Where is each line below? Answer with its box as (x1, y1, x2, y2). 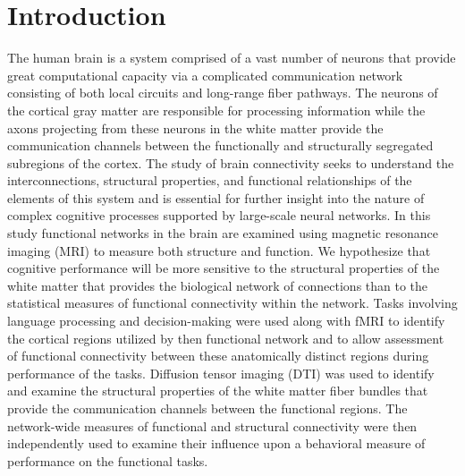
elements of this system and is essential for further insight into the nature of (7, 188, 425, 207)
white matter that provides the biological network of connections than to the (7, 276, 428, 294)
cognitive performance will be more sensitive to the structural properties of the (7, 259, 440, 277)
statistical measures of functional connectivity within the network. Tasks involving (7, 293, 458, 312)
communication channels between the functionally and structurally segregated (7, 136, 434, 155)
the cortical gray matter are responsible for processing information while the (7, 100, 426, 119)
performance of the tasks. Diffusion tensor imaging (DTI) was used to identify (7, 363, 435, 382)
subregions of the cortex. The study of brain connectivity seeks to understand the (7, 153, 454, 172)
